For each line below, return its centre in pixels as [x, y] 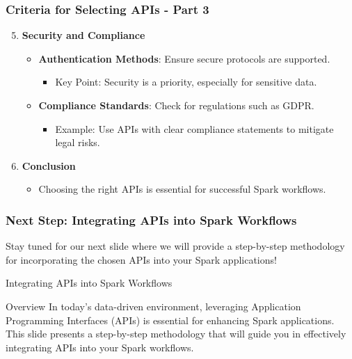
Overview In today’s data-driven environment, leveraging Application [153, 306]
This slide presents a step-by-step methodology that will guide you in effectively [176, 334]
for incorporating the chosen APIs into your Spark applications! [141, 259]
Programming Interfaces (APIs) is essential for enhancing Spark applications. [170, 320]
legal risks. [78, 142]
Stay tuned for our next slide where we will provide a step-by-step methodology [175, 246]
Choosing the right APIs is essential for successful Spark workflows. [182, 189]
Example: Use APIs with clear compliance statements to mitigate [194, 128]
